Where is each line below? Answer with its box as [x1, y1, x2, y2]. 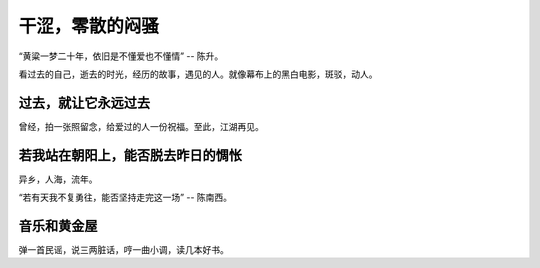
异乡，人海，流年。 [18, 173, 98, 185]
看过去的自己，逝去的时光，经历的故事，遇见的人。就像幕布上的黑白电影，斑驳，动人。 [18, 68, 378, 80]
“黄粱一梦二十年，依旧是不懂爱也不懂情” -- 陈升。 [18, 50, 224, 62]
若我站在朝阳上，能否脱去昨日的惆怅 [18, 146, 242, 164]
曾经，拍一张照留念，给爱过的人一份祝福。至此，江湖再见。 [18, 120, 264, 132]
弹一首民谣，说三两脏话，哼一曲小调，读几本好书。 [18, 244, 229, 256]
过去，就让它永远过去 [18, 94, 150, 111]
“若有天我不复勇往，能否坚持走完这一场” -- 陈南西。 [18, 191, 233, 204]
